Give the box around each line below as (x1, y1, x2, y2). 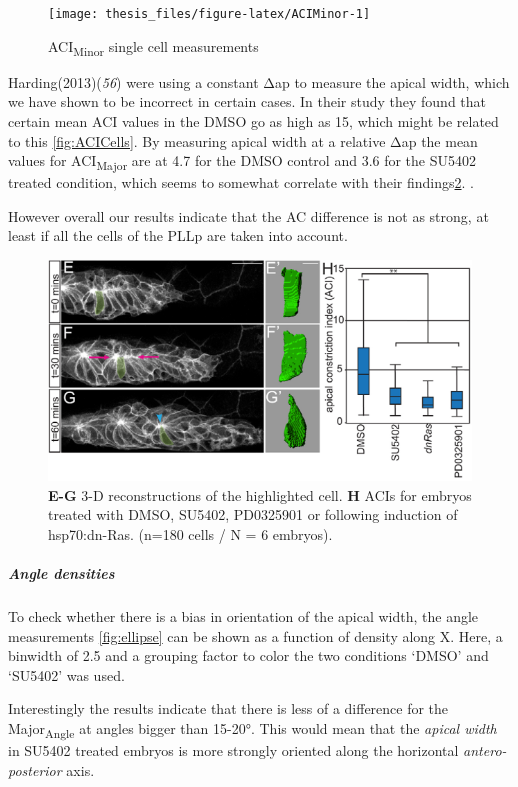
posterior (8, 759, 62, 780)
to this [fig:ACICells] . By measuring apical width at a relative (8, 130, 386, 151)
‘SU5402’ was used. (8, 664, 125, 685)
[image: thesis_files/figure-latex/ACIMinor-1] (48, 7, 371, 21)
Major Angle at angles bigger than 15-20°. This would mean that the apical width (8, 717, 497, 741)
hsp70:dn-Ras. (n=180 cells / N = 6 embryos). (48, 523, 333, 544)
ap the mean (401, 130, 478, 151)
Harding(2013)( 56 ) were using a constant (8, 71, 259, 92)
